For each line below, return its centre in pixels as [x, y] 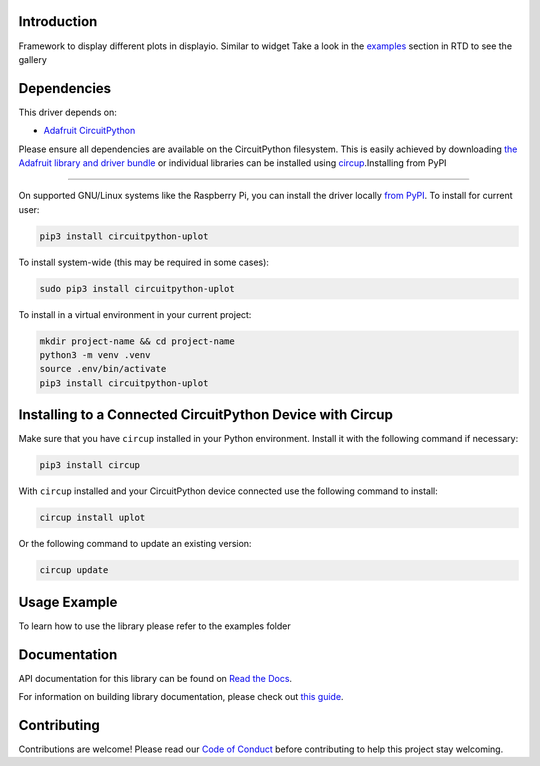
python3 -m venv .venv [95, 355]
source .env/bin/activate [103, 369]
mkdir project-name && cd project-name [137, 341]
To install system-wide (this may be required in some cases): [144, 262]
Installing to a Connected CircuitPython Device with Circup [206, 415]
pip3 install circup [89, 465]
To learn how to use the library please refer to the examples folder [154, 626]
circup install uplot [92, 518]
